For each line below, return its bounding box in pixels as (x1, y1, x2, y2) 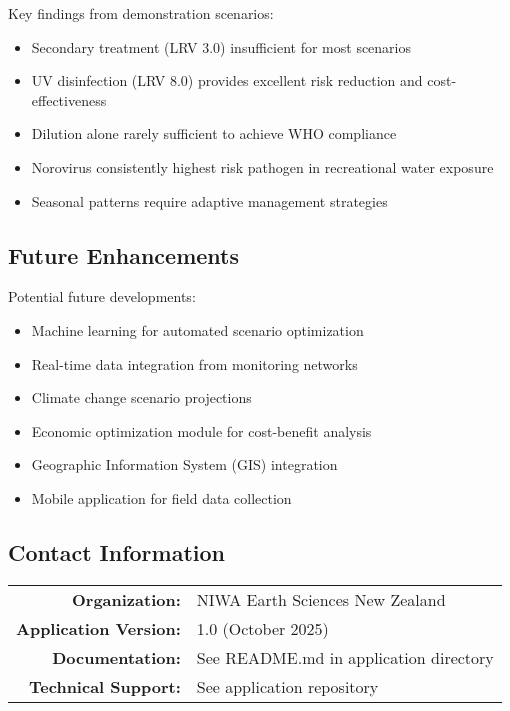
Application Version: (16, 616, 181, 640)
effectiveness (31, 89, 107, 110)
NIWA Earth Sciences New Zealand (196, 587, 446, 611)
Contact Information (8, 536, 225, 567)
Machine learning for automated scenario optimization (31, 319, 364, 340)
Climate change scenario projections (31, 387, 252, 408)
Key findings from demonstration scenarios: (8, 3, 274, 23)
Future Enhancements (8, 239, 239, 270)
